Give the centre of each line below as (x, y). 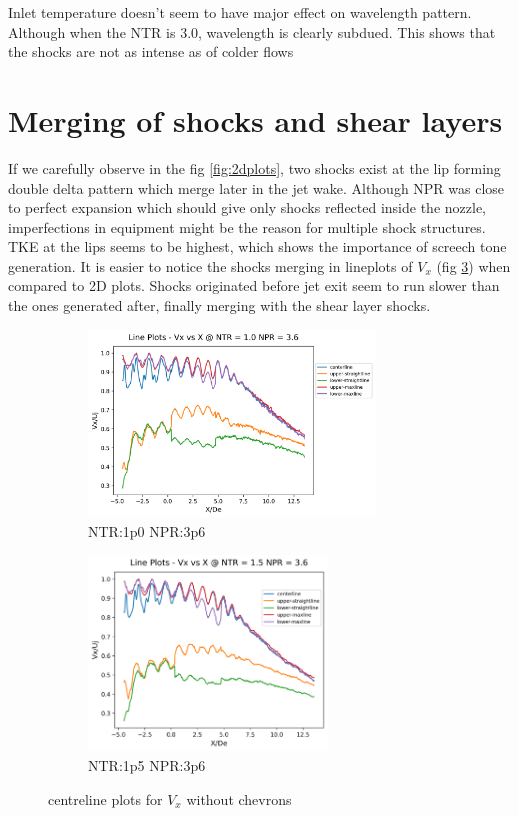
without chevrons (239, 798)
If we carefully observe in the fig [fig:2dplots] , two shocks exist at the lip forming (254, 167)
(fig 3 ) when (473, 265)
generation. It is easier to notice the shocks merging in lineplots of (210, 265)
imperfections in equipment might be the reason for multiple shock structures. (247, 226)
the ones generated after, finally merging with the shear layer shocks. (219, 305)
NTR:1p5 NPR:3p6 (147, 764)
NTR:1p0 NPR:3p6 (147, 530)
